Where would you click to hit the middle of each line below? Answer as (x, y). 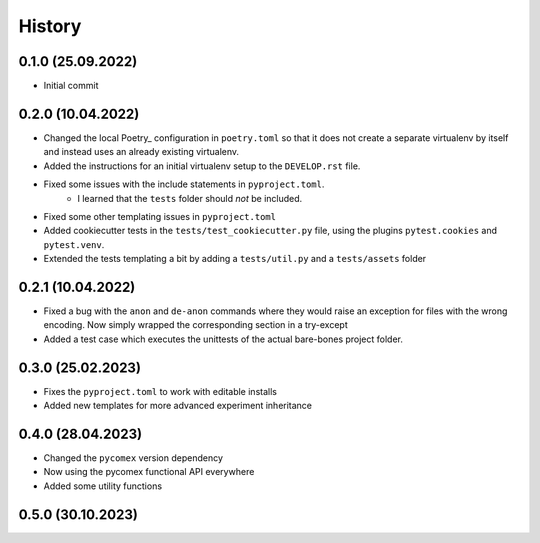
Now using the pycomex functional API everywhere (149, 472)
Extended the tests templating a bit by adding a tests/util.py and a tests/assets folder (235, 259)
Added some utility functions (103, 486)
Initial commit (71, 86)
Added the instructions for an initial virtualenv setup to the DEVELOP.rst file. (202, 166)
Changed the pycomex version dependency (133, 457)
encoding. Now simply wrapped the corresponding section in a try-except (196, 325)
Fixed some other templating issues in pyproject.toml (160, 216)
